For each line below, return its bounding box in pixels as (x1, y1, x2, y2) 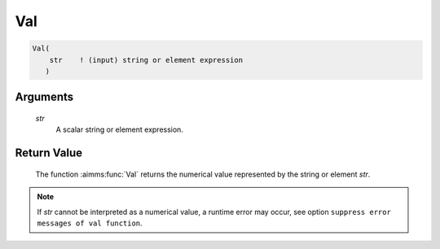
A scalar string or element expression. (55, 124, 183, 134)
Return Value (15, 146, 83, 160)
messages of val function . (37, 218, 143, 228)
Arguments (15, 90, 74, 104)
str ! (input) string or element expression (49, 55, 244, 64)
